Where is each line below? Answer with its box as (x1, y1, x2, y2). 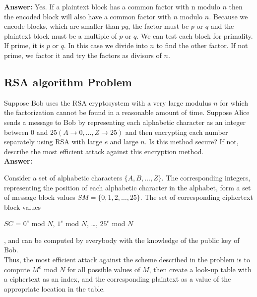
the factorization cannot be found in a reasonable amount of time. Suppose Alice (4, 107, 250, 118)
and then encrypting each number (125, 126, 228, 137)
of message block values (4, 192, 75, 202)
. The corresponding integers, (161, 172, 251, 182)
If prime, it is (4, 40, 45, 51)
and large (110, 136, 138, 147)
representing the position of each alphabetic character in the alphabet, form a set (4, 182, 251, 192)
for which (220, 97, 249, 108)
